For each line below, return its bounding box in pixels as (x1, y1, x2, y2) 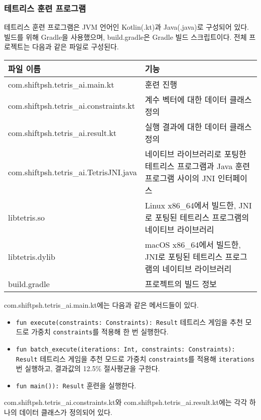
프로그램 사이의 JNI (145, 172, 215, 184)
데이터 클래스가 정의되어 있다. (19, 407, 112, 417)
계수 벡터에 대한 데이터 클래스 (145, 94, 252, 105)
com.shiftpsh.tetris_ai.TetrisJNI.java (8, 166, 137, 178)
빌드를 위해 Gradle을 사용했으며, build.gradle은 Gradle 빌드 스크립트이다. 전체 (4, 31, 247, 42)
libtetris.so (8, 211, 45, 223)
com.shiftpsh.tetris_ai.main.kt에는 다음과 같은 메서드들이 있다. (4, 300, 199, 310)
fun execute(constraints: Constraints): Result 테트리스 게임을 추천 (16, 316, 243, 327)
